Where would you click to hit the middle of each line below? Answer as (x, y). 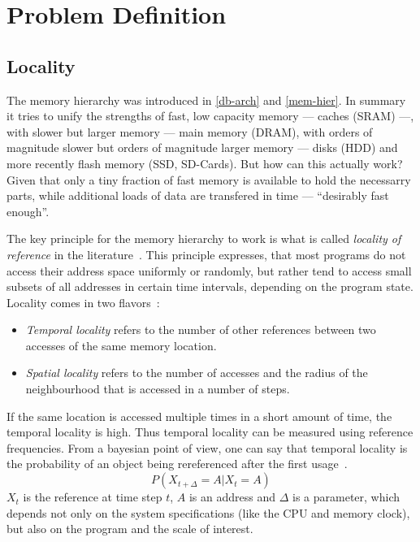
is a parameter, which (346, 497)
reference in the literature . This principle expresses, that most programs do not (206, 254)
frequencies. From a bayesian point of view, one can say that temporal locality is (207, 447)
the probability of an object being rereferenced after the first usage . (177, 464)
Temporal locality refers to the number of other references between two (201, 330)
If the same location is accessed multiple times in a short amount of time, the (199, 416)
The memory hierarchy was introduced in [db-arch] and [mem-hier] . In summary (206, 100)
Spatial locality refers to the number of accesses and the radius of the (197, 373)
